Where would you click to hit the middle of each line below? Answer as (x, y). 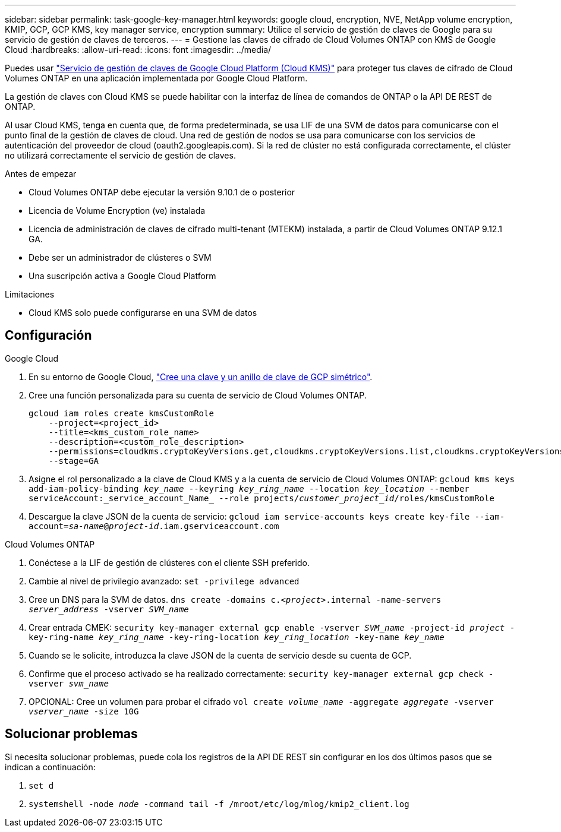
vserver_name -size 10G (84, 711)
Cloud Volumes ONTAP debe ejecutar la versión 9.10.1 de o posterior (162, 192)
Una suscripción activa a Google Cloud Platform (122, 276)
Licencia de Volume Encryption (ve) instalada (117, 211)
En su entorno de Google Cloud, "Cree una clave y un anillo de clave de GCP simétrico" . (201, 377)
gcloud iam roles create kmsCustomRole (121, 413)
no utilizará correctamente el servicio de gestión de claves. (120, 155)
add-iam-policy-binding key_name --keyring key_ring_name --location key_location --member (249, 488)
